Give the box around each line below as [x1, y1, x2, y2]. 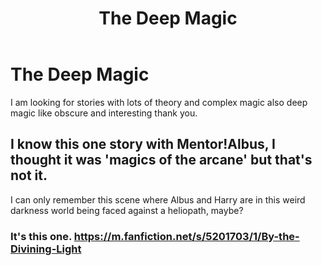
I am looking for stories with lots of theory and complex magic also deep [10, 96, 308, 108]
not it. [10, 167, 48, 184]
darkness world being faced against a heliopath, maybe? [10, 204, 244, 216]
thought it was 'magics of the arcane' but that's [10, 152, 313, 169]
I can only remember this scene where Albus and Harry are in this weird [10, 193, 306, 206]
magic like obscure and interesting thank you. [10, 107, 198, 119]
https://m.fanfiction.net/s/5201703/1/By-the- [73, 229, 300, 243]
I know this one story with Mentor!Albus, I [10, 136, 277, 153]
